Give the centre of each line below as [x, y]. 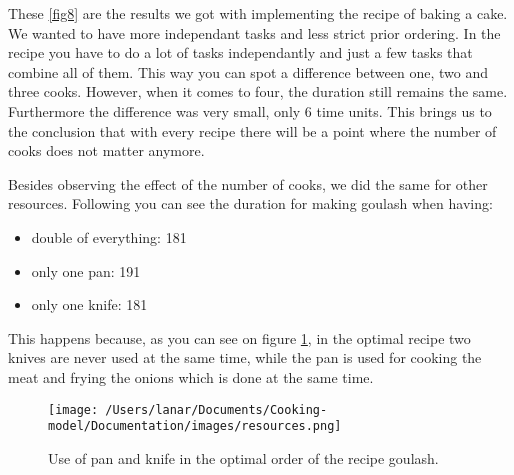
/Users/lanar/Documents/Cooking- [216, 409]
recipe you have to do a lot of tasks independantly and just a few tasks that [240, 52]
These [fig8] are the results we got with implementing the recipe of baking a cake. [258, 13]
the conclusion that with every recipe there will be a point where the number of [252, 130]
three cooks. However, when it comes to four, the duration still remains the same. [258, 91]
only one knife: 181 [89, 304]
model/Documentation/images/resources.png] [195, 426]
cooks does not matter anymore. [106, 150]
